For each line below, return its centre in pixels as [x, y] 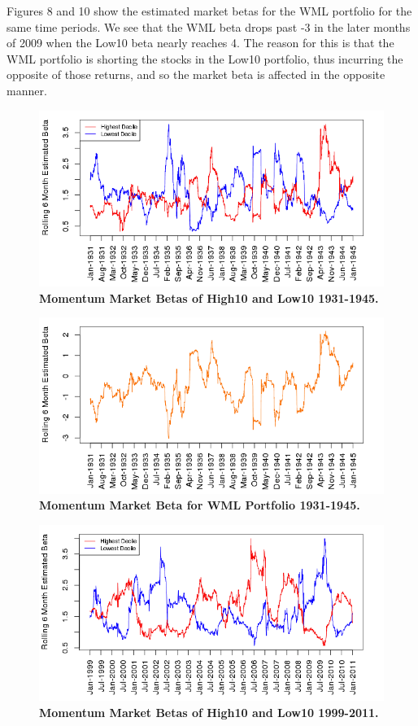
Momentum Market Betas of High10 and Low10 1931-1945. [209, 297]
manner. [27, 90]
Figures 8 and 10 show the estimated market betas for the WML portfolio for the [209, 11]
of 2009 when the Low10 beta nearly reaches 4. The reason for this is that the [200, 43]
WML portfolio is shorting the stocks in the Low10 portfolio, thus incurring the [205, 58]
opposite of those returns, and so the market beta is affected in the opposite [196, 74]
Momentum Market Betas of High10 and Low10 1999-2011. [209, 712]
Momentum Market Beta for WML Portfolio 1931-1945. [200, 505]
